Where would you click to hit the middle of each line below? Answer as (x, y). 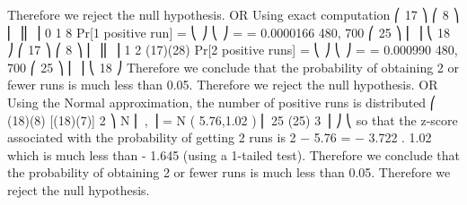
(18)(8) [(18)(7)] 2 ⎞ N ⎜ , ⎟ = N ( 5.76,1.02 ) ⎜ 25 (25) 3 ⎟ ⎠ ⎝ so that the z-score (233, 120)
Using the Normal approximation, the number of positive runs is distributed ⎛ (222, 102)
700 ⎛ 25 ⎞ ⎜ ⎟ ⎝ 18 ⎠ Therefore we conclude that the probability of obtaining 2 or (233, 67)
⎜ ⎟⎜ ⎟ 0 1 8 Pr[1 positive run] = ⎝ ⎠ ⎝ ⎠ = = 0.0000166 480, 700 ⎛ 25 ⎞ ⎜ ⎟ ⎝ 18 (229, 32)
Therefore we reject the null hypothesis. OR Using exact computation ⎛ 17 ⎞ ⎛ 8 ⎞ (233, 14)
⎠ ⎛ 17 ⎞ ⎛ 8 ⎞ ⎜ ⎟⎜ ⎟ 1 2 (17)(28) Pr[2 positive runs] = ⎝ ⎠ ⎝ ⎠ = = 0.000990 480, (233, 50)
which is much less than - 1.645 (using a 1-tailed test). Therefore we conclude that (234, 154)
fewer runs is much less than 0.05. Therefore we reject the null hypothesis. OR (223, 85)
